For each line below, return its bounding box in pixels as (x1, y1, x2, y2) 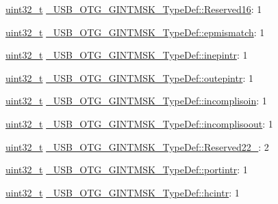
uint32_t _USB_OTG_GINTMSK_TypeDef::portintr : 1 (5, 162, 248, 177)
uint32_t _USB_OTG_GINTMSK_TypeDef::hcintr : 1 (5, 185, 240, 199)
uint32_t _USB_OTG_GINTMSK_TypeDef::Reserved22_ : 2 (5, 139, 269, 154)
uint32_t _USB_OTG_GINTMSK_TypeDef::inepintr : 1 (5, 48, 248, 62)
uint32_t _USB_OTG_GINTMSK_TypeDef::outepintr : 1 (5, 70, 253, 85)
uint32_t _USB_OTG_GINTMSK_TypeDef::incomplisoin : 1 (5, 93, 267, 108)
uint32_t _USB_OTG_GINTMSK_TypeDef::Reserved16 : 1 (5, 2, 262, 16)
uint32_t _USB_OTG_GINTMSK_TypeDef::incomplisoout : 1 (5, 116, 273, 130)
